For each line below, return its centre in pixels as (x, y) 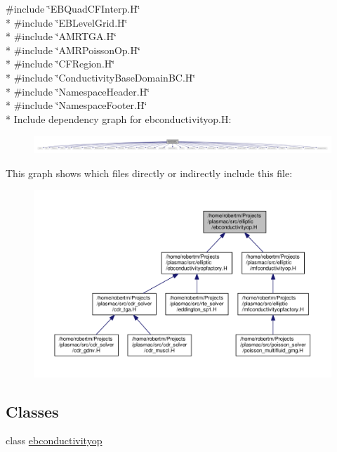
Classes (32, 411)
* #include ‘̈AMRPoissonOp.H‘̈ (73, 50)
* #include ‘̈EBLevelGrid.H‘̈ (67, 22)
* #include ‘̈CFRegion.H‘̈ (60, 64)
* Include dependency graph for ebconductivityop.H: (119, 118)
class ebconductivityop (54, 440)
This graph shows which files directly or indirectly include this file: (149, 173)
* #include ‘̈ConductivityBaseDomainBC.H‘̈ (101, 77)
